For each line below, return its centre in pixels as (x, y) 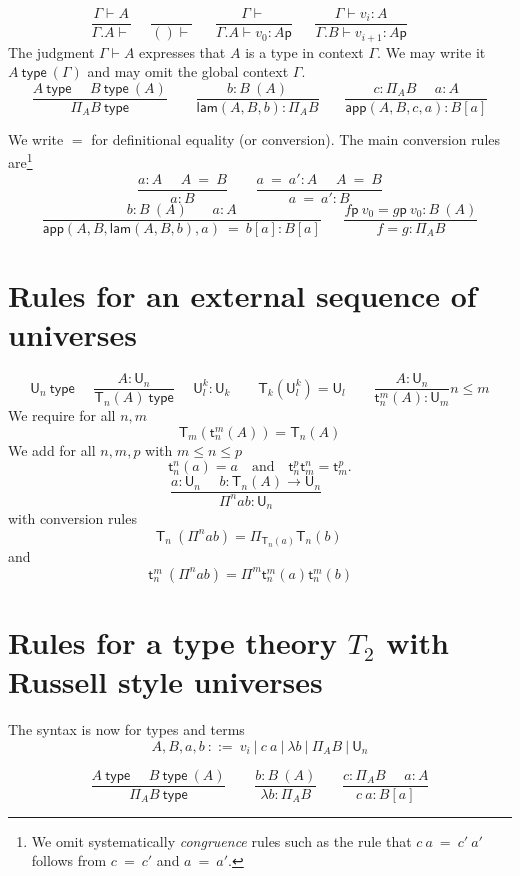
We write (36, 138)
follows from (69, 860)
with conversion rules (72, 518)
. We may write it (431, 51)
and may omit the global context (188, 71)
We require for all (62, 415)
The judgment (51, 51)
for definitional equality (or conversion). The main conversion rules (296, 138)
